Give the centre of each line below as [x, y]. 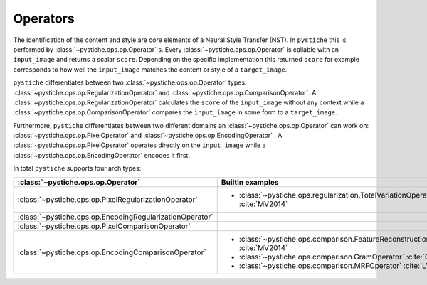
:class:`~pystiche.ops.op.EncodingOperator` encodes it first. [101, 155]
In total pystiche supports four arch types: [77, 168]
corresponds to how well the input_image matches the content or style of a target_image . [150, 69]
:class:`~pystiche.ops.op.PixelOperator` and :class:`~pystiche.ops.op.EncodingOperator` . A [148, 136]
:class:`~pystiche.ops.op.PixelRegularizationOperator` [108, 199]
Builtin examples [250, 182]
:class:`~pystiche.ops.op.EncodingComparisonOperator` [112, 252]
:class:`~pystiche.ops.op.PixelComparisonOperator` [104, 226]
